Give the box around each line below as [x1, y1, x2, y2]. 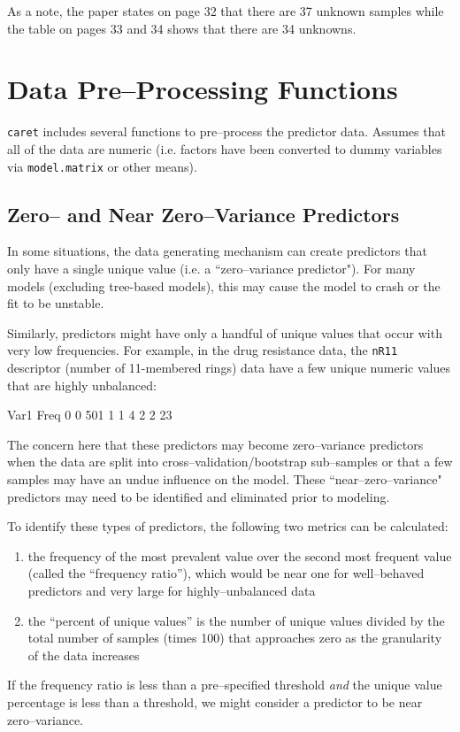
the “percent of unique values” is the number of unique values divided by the [27, 611, 445, 629]
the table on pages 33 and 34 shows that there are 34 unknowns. [7, 19, 356, 37]
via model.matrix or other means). [7, 157, 197, 175]
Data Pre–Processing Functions [7, 71, 398, 107]
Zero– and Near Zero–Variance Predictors [7, 200, 400, 227]
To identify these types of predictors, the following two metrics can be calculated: [7, 517, 448, 536]
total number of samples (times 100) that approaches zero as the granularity [27, 628, 442, 647]
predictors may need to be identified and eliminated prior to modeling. [7, 487, 390, 505]
